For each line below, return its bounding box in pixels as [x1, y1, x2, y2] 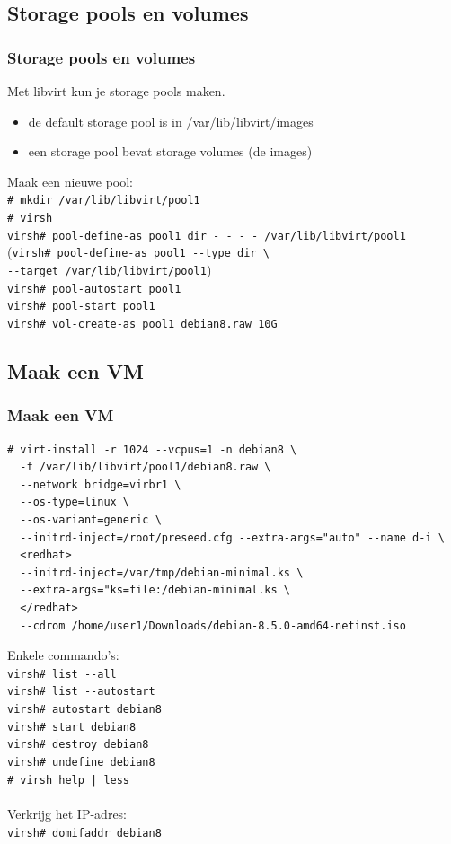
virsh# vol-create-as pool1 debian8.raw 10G [7, 317, 278, 330]
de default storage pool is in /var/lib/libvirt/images [28, 111, 314, 130]
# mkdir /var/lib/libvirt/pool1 [7, 194, 200, 207]
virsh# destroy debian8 [7, 738, 149, 752]
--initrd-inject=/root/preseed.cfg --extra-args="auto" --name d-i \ [20, 531, 445, 544]
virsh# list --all [7, 667, 117, 681]
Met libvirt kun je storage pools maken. [7, 82, 225, 100]
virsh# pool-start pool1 [7, 300, 155, 313]
